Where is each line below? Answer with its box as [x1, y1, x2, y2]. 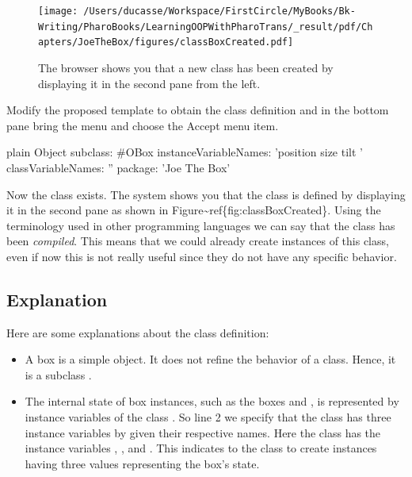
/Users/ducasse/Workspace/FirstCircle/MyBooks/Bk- [83, 6, 356, 17]
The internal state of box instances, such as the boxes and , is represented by [25, 393, 399, 410]
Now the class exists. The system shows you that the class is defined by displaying [6, 186, 406, 202]
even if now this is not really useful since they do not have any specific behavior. [6, 248, 397, 264]
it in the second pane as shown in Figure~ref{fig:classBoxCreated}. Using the [6, 202, 381, 218]
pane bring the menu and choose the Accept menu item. [6, 117, 279, 133]
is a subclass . [25, 366, 92, 383]
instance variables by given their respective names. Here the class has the [25, 424, 381, 440]
